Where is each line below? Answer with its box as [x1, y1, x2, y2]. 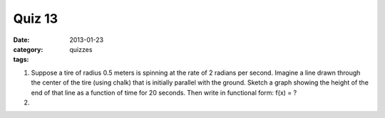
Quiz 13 [13, 11, 58, 26]
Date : [13, 36, 30, 44]
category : [13, 45, 43, 53]
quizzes [69, 45, 93, 53]
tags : [13, 55, 29, 64]
